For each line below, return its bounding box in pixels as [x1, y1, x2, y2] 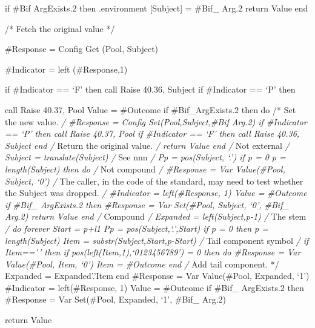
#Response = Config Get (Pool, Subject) [5, 42, 159, 55]
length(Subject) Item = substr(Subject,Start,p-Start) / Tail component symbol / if [5, 234, 309, 246]
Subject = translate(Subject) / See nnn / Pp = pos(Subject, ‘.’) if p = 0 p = [5, 151, 286, 163]
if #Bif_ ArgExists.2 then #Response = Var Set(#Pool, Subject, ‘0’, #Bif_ [5, 198, 289, 211]
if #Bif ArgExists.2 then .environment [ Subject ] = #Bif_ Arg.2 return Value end [5, 2, 308, 14]
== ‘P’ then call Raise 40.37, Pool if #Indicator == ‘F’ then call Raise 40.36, [5, 127, 300, 140]
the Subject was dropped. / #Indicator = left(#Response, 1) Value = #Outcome [5, 186, 307, 199]
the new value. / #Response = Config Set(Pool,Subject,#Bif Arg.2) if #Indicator [5, 115, 307, 128]
